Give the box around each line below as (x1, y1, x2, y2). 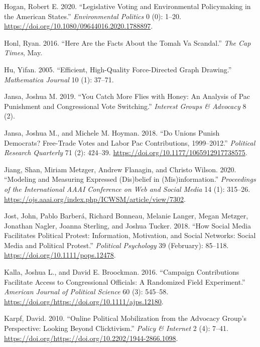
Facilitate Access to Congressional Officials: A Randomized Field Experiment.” (4, 276, 245, 287)
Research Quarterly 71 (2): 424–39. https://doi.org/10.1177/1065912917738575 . (4, 147, 247, 158)
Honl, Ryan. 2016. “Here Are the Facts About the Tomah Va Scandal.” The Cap (4, 37, 251, 48)
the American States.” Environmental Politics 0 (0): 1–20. (4, 11, 181, 21)
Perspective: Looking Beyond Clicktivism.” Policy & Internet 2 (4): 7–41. (4, 323, 228, 333)
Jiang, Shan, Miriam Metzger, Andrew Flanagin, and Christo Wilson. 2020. (4, 164, 236, 174)
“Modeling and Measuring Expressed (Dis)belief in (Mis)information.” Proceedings (4, 174, 256, 184)
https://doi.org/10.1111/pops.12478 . (4, 250, 116, 260)
